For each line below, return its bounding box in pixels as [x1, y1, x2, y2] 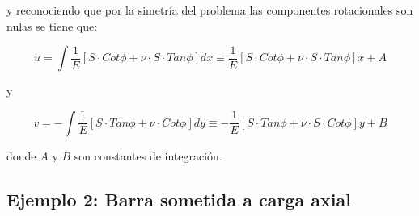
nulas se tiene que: [6, 17, 98, 34]
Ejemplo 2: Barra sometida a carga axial [6, 186, 351, 211]
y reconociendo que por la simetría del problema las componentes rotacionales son [6, 2, 413, 18]
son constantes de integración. [74, 147, 222, 164]
